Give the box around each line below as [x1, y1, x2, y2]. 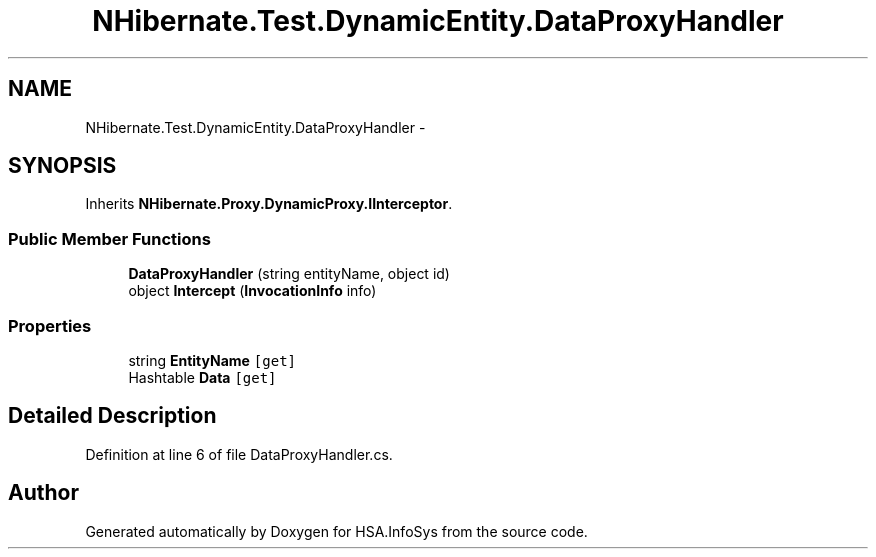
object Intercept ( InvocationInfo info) [128, 282, 377, 300]
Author [8, 480, 79, 506]
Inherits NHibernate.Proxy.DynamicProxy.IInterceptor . [85, 195, 453, 213]
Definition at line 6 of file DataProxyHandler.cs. [85, 445, 393, 463]
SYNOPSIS [8, 153, 117, 179]
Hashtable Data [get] [128, 368, 277, 386]
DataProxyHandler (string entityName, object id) [128, 265, 450, 283]
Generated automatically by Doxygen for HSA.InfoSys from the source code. [85, 522, 588, 540]
